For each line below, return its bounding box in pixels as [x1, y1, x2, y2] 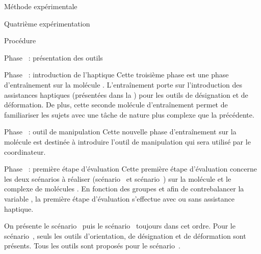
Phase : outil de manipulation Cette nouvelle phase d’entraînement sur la [4, 126, 237, 137]
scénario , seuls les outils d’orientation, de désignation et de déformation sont [4, 230, 246, 241]
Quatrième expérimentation [4, 18, 90, 29]
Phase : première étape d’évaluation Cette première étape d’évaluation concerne [4, 163, 257, 174]
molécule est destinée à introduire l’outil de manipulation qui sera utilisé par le [4, 136, 251, 147]
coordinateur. [4, 146, 46, 157]
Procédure [4, 35, 36, 46]
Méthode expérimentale [4, 1, 77, 11]
